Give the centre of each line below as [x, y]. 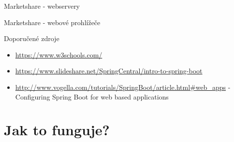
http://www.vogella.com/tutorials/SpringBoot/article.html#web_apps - [123, 87]
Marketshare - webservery [42, 6]
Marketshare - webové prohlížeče [52, 22]
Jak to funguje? [57, 130]
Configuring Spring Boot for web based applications [92, 96]
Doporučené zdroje [32, 38]
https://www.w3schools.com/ [59, 54]
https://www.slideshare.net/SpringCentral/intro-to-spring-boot [109, 71]
